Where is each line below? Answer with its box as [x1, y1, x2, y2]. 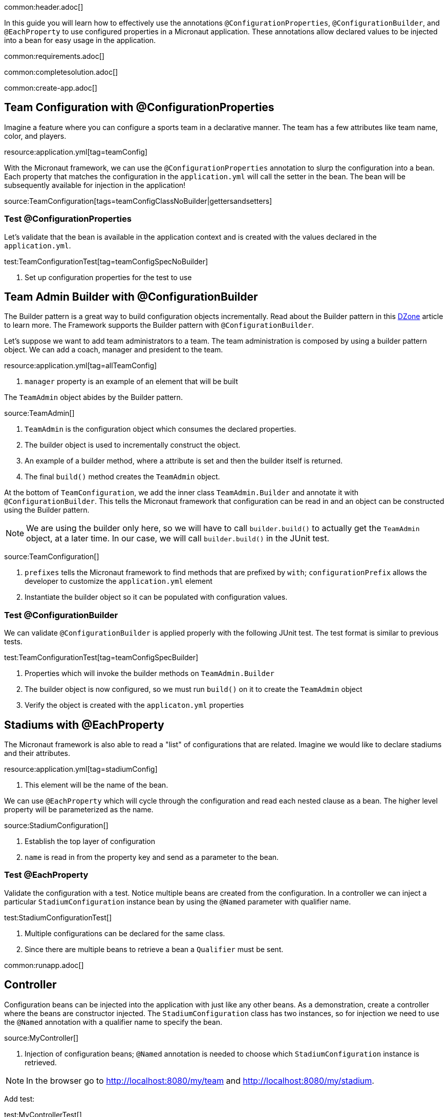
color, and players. [4, 131, 67, 140]
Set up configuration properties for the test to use [25, 272, 192, 282]
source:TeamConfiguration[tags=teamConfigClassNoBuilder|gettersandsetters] [4, 196, 272, 205]
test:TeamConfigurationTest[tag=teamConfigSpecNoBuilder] [4, 257, 208, 266]
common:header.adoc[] [4, 3, 83, 11]
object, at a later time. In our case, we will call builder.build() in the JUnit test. [26, 533, 330, 544]
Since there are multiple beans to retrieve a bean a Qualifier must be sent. [25, 944, 284, 954]
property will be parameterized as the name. [4, 805, 154, 814]
